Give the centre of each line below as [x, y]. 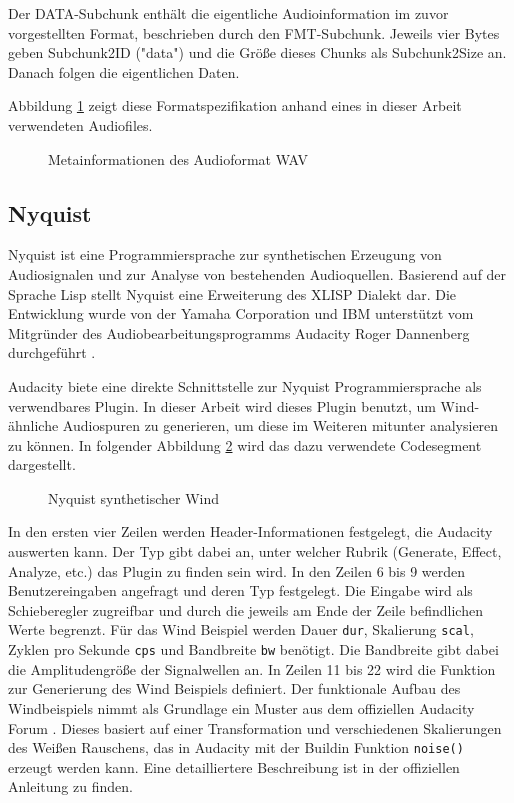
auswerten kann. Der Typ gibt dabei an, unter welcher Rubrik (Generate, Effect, [255, 551]
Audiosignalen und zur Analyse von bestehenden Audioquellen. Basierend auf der [257, 273]
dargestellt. [42, 464]
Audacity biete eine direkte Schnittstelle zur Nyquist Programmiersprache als [245, 385]
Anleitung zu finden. [70, 786]
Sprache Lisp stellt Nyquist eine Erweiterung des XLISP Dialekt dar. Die [232, 293]
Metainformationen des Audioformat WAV [178, 158]
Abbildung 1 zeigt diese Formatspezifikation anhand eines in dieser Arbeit [235, 105]
